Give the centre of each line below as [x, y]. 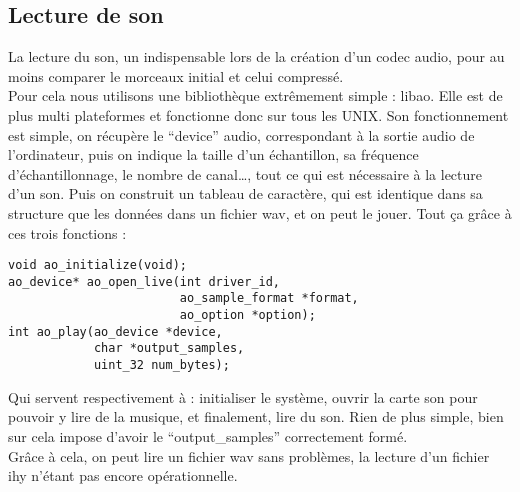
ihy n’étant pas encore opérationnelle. [123, 475]
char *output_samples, [169, 348]
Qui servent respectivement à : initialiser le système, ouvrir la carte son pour [243, 396]
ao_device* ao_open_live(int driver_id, [144, 281]
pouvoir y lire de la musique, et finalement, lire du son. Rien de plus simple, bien [256, 416]
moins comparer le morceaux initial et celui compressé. [176, 75]
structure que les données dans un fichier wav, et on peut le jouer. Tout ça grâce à [260, 212]
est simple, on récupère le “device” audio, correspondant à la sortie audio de [241, 134]
